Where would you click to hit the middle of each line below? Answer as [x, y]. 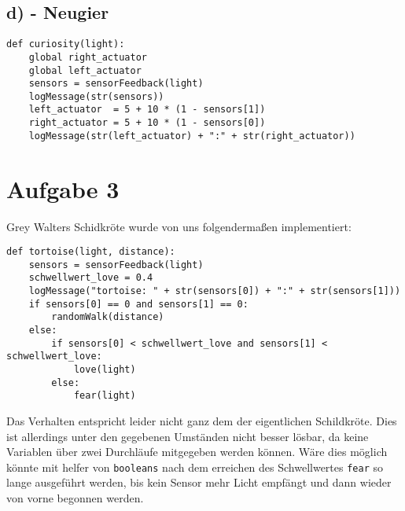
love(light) [105, 370]
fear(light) [105, 396]
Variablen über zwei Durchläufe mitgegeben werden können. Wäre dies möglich [197, 452]
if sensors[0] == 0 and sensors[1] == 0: [138, 304]
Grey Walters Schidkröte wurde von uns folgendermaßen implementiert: [179, 226]
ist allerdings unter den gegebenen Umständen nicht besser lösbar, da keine [188, 436]
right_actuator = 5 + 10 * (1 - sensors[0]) [147, 123]
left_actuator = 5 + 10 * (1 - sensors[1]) [147, 110]
